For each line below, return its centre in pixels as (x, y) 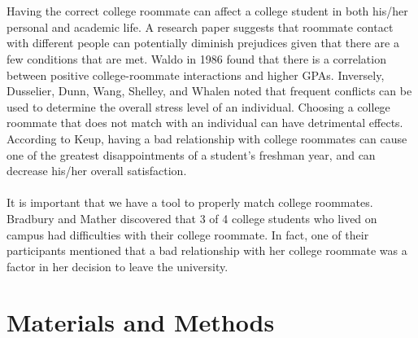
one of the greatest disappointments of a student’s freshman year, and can (191, 154)
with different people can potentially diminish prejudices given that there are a (203, 43)
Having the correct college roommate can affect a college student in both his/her (207, 11)
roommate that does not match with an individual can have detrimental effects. (205, 123)
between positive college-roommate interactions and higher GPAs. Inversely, (196, 75)
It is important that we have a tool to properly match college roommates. (190, 202)
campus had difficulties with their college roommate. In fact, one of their (188, 234)
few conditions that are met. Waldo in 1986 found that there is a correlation (196, 58)
